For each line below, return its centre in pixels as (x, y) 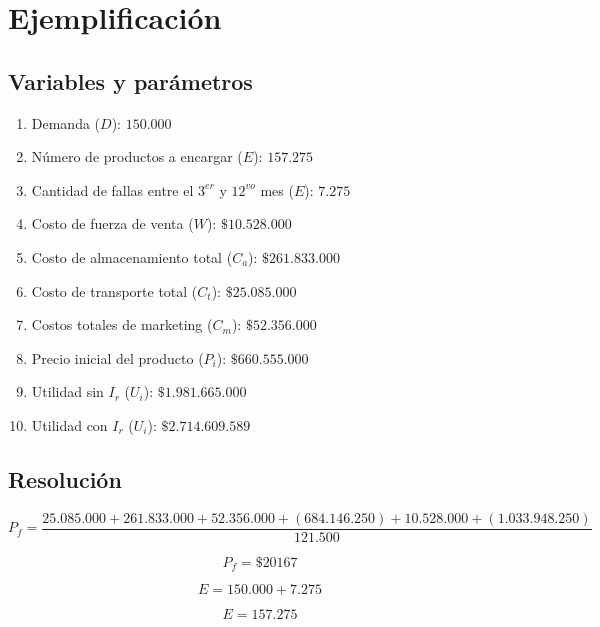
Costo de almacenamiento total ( (132, 256)
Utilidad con (69, 424)
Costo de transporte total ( (114, 290)
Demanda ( (66, 122)
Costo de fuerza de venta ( (112, 223)
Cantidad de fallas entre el (112, 189)
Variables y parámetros (130, 80)
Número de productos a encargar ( (137, 156)
